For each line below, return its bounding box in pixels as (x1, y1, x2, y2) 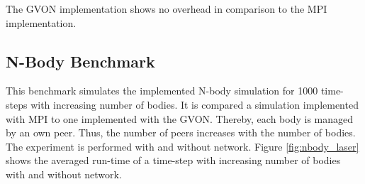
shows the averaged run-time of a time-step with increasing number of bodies (6, 153, 341, 168)
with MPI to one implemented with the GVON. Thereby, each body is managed (6, 111, 354, 126)
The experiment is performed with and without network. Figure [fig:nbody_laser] (6, 139, 359, 153)
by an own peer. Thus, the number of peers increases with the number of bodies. (6, 125, 356, 140)
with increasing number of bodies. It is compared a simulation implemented (30, 97, 359, 112)
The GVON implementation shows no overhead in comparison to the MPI (6, 1, 327, 16)
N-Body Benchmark (6, 50, 155, 72)
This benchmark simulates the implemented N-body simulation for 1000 (6, 83, 318, 98)
